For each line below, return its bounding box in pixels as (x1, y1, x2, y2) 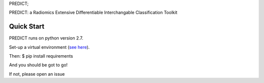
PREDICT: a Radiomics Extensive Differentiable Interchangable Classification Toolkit (9, 10, 178, 16)
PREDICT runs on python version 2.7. (9, 35, 84, 41)
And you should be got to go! (9, 62, 68, 68)
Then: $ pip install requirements (9, 53, 73, 59)
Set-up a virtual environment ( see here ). (9, 44, 90, 50)
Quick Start (9, 22, 44, 31)
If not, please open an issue (9, 71, 65, 77)
